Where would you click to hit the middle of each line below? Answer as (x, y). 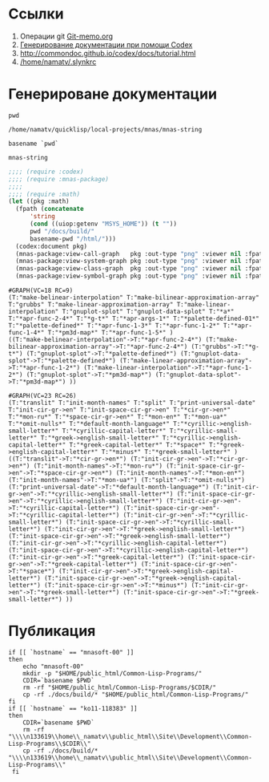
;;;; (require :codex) (46, 172)
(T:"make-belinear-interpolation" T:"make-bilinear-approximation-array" (134, 298)
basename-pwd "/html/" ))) (72, 239)
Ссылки (36, 14)
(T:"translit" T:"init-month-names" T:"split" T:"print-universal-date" (132, 403)
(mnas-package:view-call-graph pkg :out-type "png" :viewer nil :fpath (141, 253)
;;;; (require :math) (44, 194)
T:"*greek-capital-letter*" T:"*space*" (137, 445)
